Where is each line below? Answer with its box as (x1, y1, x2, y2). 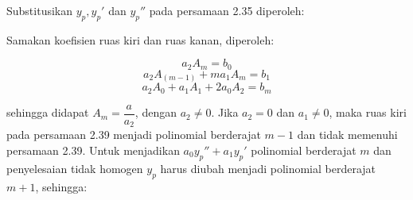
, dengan (134, 104, 177, 121)
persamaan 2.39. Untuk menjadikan (6, 141, 180, 158)
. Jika (211, 104, 239, 121)
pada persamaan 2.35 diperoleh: (149, 2, 305, 18)
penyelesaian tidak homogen (6, 160, 143, 176)
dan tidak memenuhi (297, 126, 398, 143)
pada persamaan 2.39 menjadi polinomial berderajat (6, 126, 261, 143)
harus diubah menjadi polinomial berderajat (160, 160, 376, 176)
